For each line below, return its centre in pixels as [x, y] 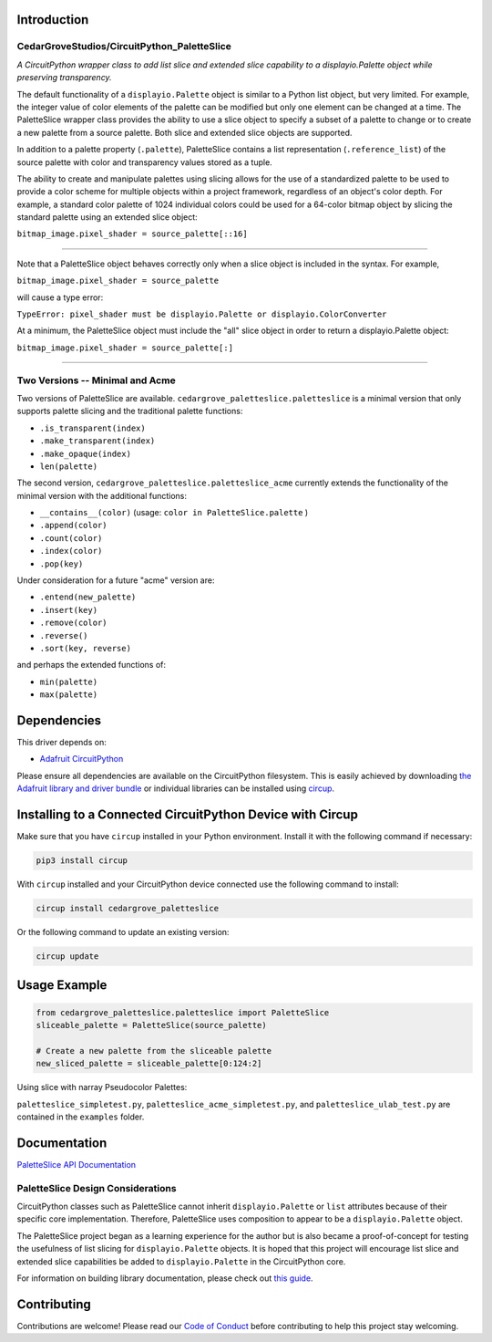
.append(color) [74, 525]
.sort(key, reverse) [86, 648]
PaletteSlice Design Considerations [97, 1188]
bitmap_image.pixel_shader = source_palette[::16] [132, 234]
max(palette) [69, 695]
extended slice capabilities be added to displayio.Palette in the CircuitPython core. [181, 1261]
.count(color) [71, 538]
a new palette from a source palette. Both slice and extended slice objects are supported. [184, 132]
